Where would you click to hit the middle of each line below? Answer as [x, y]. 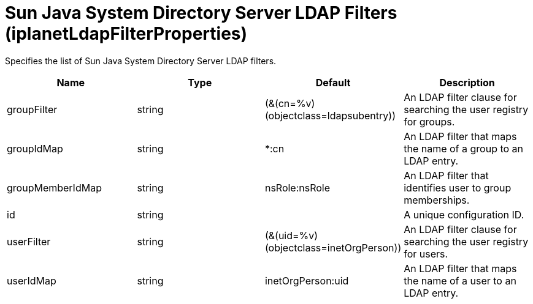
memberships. [437, 200]
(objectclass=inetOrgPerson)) [333, 247]
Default [333, 82]
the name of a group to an [464, 148]
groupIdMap [35, 148]
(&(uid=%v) [291, 235]
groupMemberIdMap [54, 187]
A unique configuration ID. [464, 214]
